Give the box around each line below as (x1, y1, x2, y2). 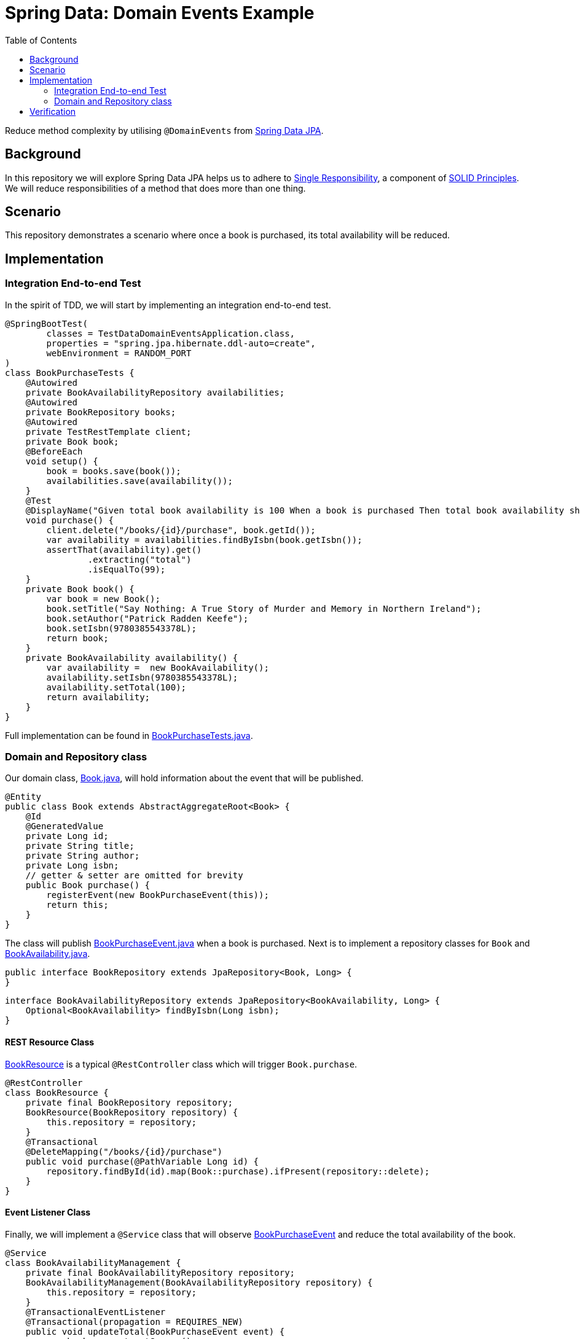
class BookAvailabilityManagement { (5, 1257, 181, 1268)
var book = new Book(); (46, 593, 160, 604)
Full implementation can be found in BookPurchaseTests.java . (5, 730, 253, 741)
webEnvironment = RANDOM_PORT (46, 348, 192, 358)
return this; (46, 900, 109, 910)
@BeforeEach (25, 446, 83, 456)
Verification (29, 106, 76, 117)
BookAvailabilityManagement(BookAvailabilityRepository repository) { (25, 1277, 373, 1287)
